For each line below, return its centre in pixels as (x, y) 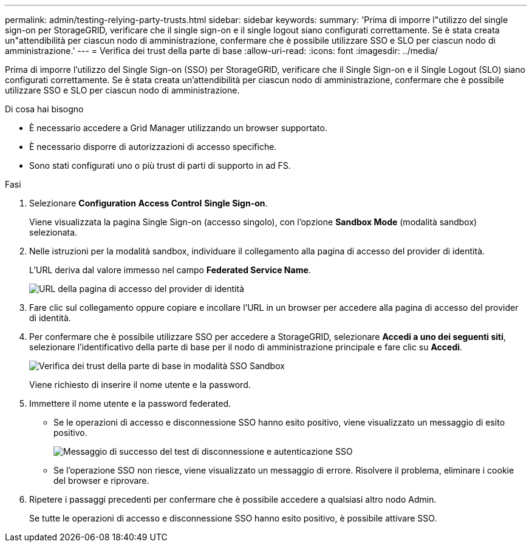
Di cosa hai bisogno (44, 109)
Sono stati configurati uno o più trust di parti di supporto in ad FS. (160, 165)
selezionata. (53, 232)
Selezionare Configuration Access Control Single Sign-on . (148, 203)
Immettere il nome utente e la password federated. (130, 403)
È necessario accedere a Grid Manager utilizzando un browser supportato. (178, 128)
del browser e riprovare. (101, 481)
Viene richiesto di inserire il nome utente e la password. (140, 385)
